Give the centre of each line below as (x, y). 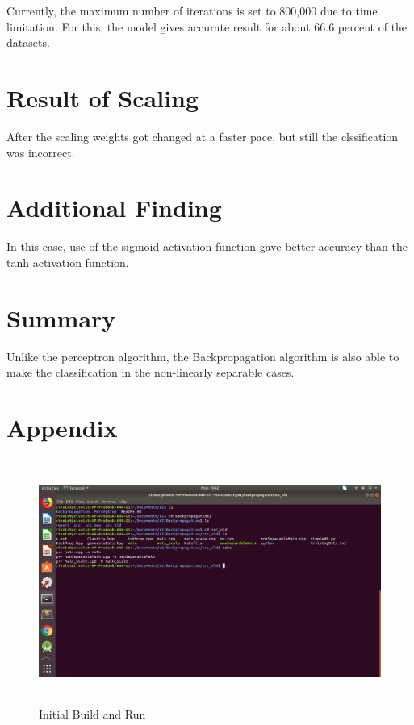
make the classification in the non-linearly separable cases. (151, 372)
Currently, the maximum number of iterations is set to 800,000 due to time (192, 10)
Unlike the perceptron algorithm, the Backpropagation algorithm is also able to (203, 356)
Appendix (62, 427)
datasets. (28, 42)
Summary (61, 317)
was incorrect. (41, 152)
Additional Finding (114, 208)
